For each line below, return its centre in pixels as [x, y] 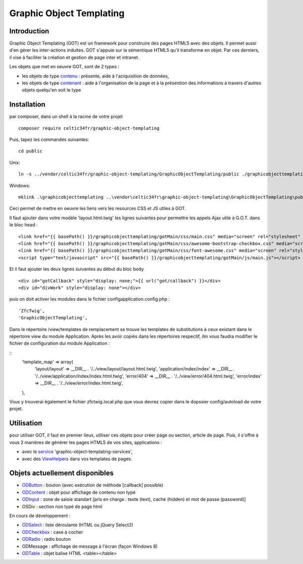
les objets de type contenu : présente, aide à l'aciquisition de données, [95, 76]
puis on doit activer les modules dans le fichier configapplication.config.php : [90, 299]
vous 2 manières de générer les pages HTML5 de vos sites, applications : [86, 442]
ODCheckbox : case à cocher [53, 532]
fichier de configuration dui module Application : [60, 343]
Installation [27, 104]
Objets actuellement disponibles [61, 473]
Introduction [29, 31]
